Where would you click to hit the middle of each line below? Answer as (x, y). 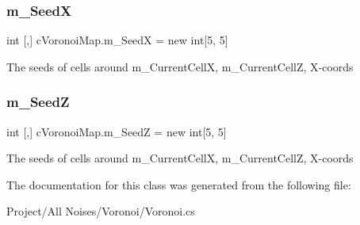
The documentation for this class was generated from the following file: (179, 184)
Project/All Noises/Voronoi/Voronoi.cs (101, 211)
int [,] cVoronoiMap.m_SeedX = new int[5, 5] (117, 40)
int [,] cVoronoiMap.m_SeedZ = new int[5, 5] (117, 131)
